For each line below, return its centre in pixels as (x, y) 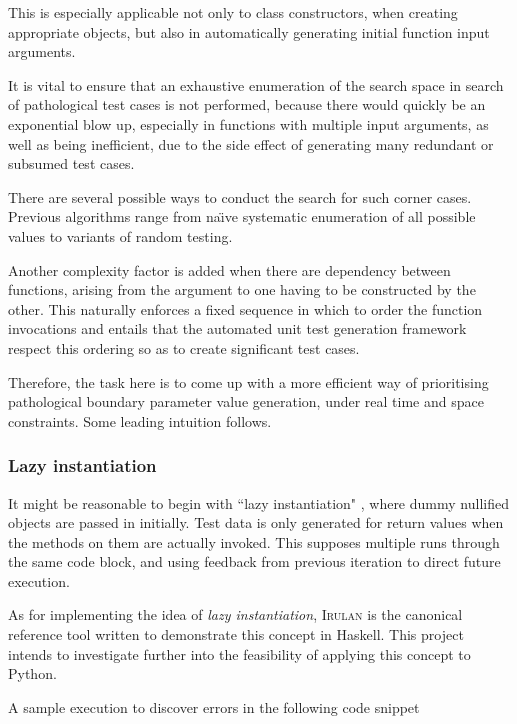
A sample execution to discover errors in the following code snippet (214, 706)
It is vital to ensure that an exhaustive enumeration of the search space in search (256, 84)
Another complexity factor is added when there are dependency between (229, 269)
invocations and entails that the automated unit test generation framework (237, 328)
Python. (32, 673)
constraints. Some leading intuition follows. (140, 420)
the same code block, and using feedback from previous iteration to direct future (254, 561)
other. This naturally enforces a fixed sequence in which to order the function (245, 308)
